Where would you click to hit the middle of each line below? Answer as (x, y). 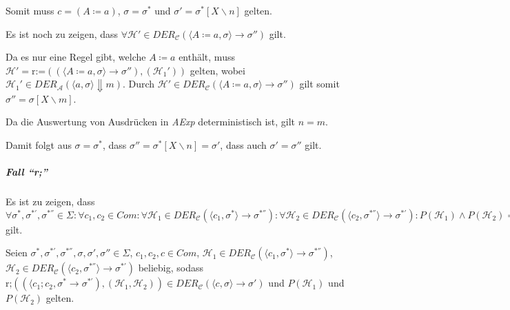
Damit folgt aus (39, 145)
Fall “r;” (27, 172)
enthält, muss (207, 57)
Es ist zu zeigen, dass (50, 201)
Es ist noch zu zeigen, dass (62, 33)
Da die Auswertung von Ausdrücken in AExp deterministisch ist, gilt (151, 122)
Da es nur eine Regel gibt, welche (76, 57)
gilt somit (319, 84)
